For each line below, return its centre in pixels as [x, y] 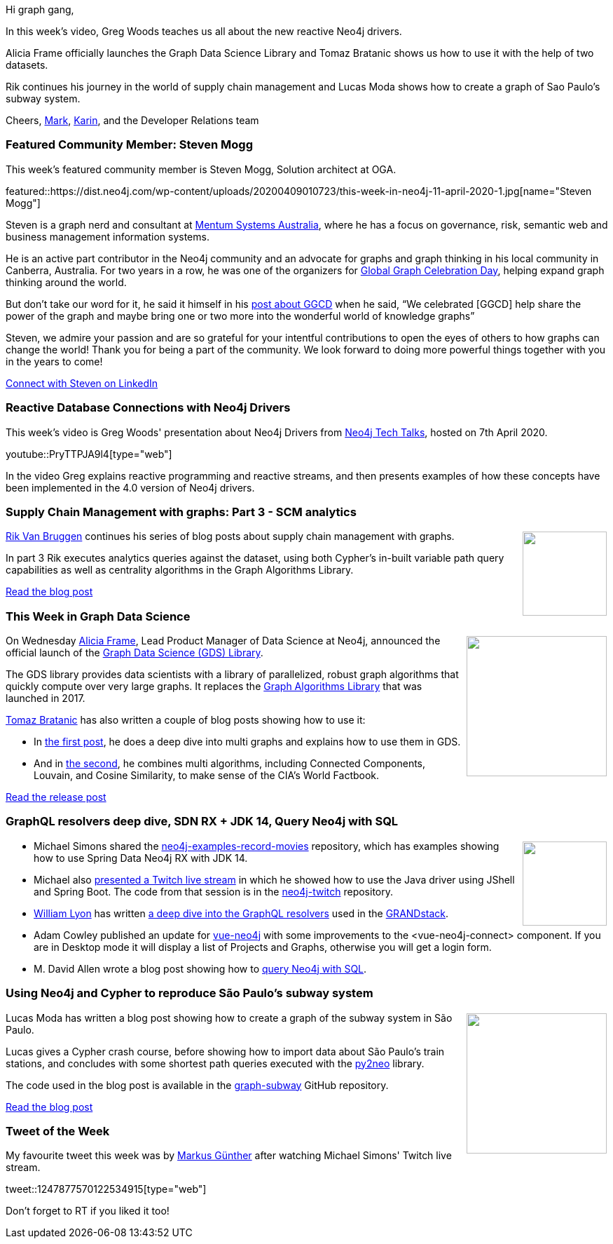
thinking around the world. [66, 282]
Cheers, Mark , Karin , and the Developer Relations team [132, 120]
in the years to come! [54, 361]
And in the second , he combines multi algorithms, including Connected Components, [230, 763]
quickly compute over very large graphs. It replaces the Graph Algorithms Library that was [214, 686]
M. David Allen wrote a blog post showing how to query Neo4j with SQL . [200, 968]
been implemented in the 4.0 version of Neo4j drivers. [130, 487]
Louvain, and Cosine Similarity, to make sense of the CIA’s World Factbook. [207, 775]
